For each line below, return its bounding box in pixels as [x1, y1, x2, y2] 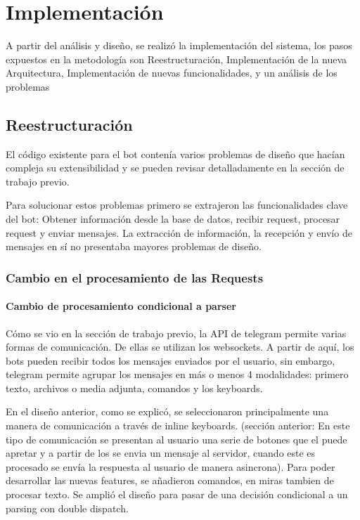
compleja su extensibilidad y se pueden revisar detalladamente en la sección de [6, 160, 345, 175]
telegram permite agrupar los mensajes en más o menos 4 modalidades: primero [6, 367, 349, 382]
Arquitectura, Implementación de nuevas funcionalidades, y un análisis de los [6, 65, 337, 80]
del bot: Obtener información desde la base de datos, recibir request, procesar [6, 212, 340, 226]
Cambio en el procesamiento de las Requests [6, 268, 264, 286]
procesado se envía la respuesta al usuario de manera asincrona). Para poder [6, 459, 335, 474]
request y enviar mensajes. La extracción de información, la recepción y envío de [6, 225, 352, 240]
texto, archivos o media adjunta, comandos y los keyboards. [6, 380, 263, 395]
